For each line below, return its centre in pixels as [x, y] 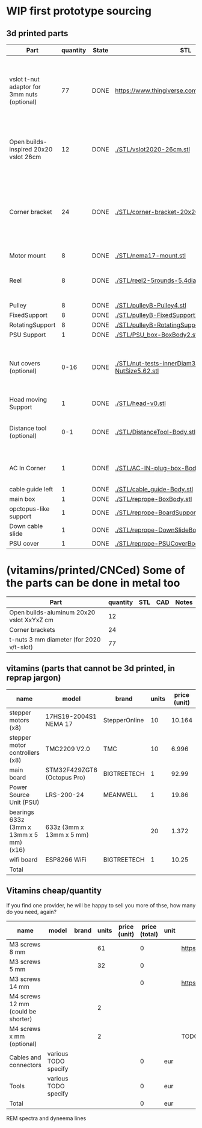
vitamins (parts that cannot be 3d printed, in [91, 668]
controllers [25, 752]
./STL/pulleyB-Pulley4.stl [151, 305]
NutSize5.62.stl [137, 371]
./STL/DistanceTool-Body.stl [155, 432]
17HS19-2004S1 [71, 716]
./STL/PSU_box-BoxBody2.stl [157, 335]
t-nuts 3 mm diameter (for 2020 [55, 639]
